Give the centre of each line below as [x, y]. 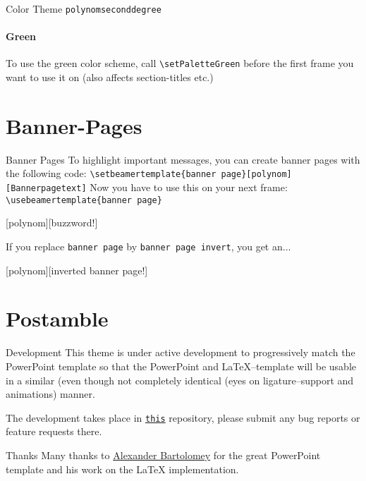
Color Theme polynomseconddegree [84, 8]
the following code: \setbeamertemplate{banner [111, 173]
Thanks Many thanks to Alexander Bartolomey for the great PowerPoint [163, 455]
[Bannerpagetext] [46, 189]
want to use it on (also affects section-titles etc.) [110, 77]
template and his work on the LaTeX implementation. [122, 469]
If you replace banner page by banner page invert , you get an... [148, 246]
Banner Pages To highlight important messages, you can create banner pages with [183, 159]
